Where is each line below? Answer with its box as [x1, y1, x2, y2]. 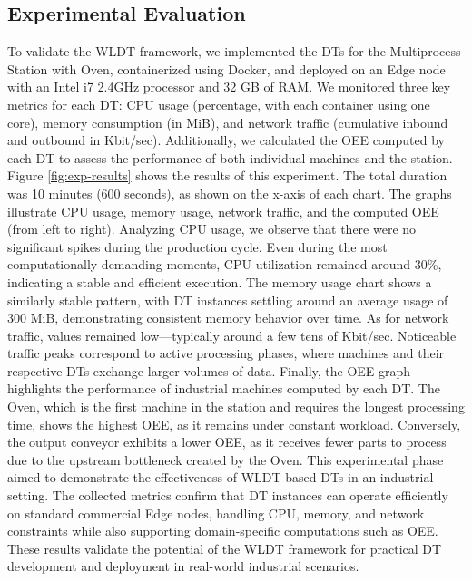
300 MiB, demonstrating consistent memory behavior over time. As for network [7, 308, 449, 327]
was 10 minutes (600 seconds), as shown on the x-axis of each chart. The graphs [7, 183, 452, 202]
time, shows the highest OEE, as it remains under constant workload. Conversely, [7, 414, 461, 433]
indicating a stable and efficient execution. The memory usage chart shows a [7, 272, 432, 291]
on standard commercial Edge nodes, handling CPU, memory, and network [7, 503, 425, 522]
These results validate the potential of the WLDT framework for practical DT [7, 538, 442, 557]
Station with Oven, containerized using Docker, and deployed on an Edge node [7, 59, 446, 78]
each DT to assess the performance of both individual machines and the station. [7, 148, 453, 167]
